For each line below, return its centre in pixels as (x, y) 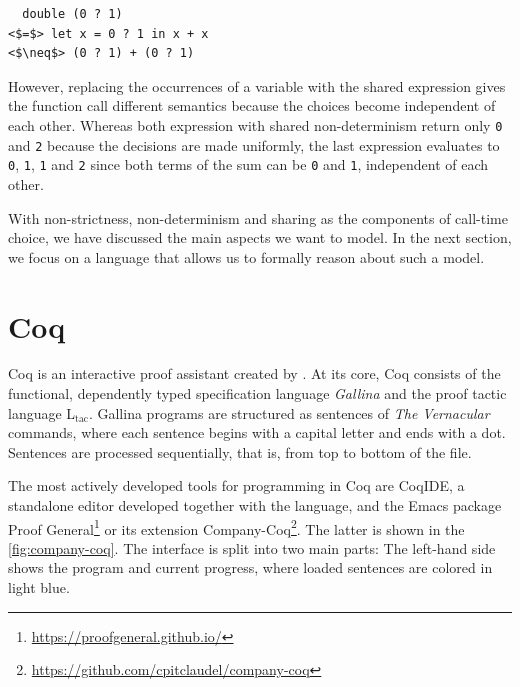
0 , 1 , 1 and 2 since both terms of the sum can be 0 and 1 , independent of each (248, 164)
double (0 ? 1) (72, 14)
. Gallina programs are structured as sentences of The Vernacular (289, 412)
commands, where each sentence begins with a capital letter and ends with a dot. (257, 432)
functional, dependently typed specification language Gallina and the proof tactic (257, 393)
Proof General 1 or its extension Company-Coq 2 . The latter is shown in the (236, 527)
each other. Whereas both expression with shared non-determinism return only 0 (255, 124)
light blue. (39, 587)
